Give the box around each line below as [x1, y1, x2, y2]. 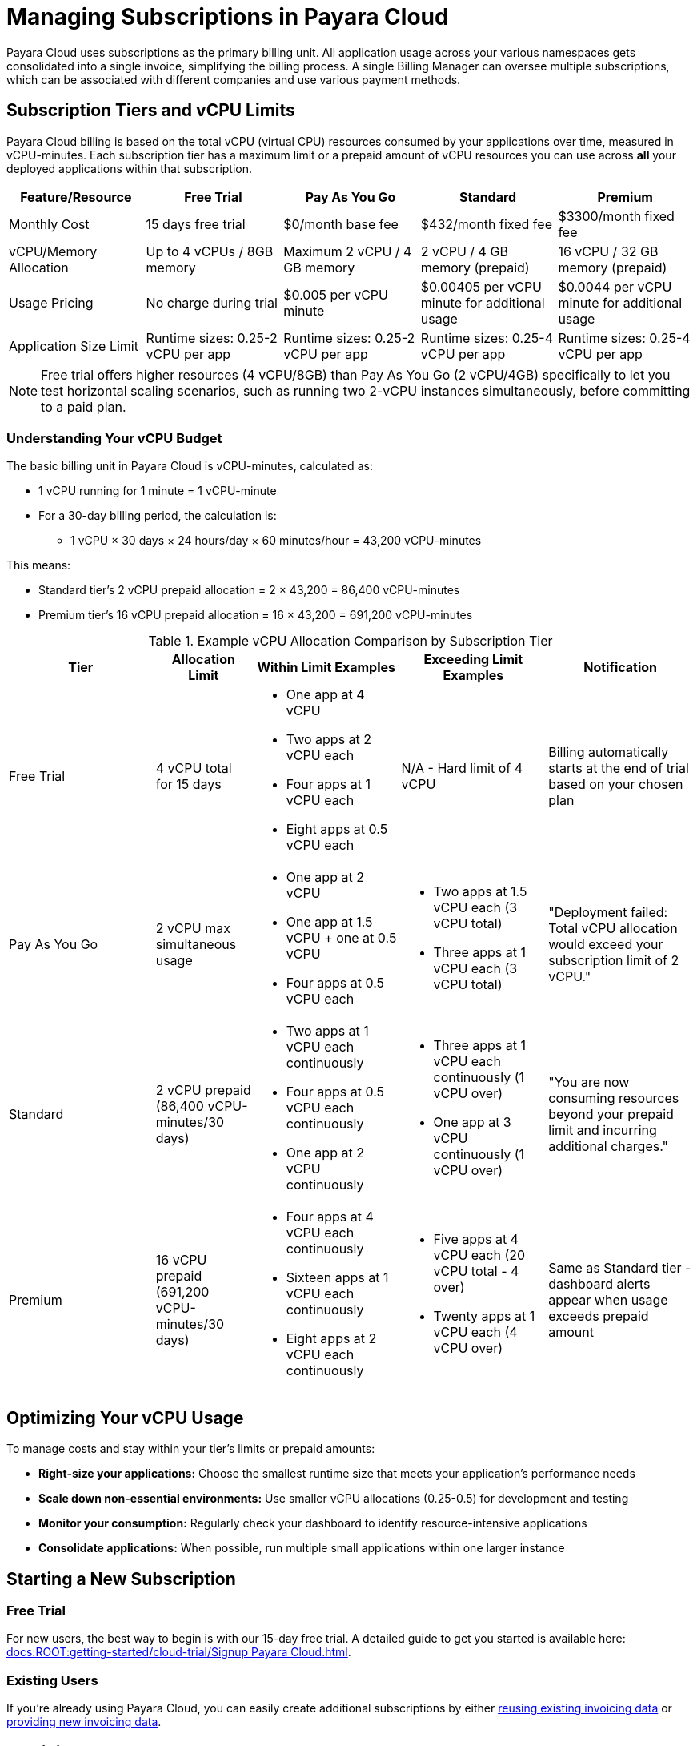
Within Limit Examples [257, 659, 395, 676]
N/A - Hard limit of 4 [401, 760, 523, 777]
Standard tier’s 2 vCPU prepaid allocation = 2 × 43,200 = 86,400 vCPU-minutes [38, 583, 460, 597]
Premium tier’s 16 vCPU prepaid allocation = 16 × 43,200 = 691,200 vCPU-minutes [38, 608, 473, 622]
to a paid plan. [41, 398, 126, 415]
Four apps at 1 [286, 776, 371, 793]
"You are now [548, 1074, 630, 1091]
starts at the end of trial [548, 760, 689, 777]
